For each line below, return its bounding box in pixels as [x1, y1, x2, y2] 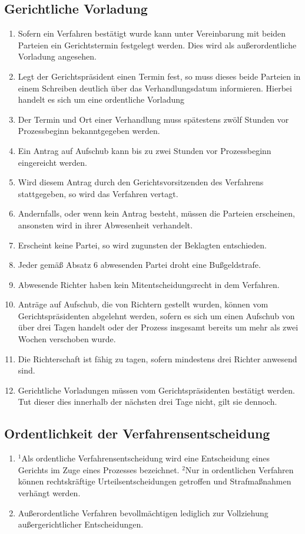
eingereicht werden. [18, 156, 87, 168]
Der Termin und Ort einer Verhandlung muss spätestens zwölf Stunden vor [18, 113, 289, 125]
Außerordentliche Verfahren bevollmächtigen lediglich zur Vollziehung [18, 506, 268, 519]
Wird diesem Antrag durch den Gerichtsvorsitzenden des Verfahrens [18, 176, 264, 188]
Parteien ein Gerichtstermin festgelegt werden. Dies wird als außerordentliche [18, 38, 297, 51]
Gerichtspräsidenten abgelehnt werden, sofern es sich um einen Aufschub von [18, 309, 295, 322]
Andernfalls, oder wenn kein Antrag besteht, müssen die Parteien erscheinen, [18, 207, 295, 220]
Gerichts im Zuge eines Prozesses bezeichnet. [18, 463, 180, 476]
